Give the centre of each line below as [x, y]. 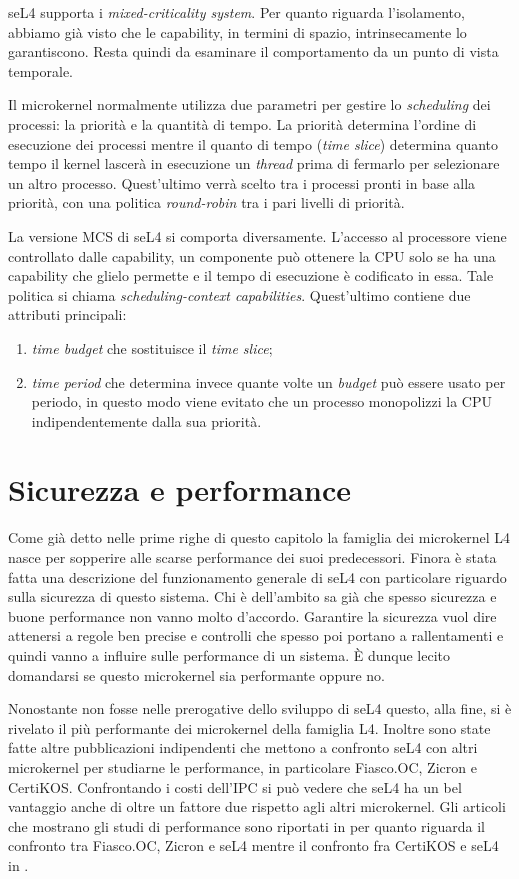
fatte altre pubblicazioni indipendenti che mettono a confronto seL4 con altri [243, 747]
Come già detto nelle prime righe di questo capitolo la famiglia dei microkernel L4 [259, 537]
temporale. [40, 70]
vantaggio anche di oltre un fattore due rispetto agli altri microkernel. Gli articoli [257, 806]
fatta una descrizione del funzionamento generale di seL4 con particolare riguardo [257, 576]
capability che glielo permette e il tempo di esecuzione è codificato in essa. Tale [251, 275]
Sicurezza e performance [179, 489]
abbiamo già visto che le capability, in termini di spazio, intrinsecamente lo [237, 31]
